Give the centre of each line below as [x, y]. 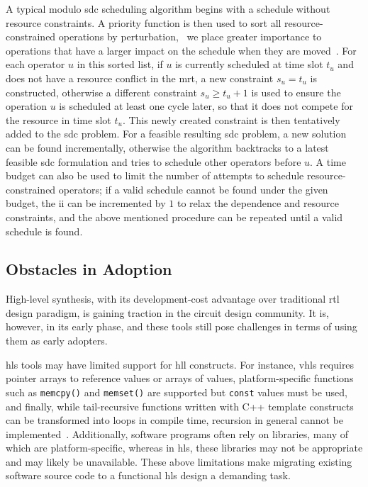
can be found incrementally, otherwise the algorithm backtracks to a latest [167, 147]
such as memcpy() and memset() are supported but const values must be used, [177, 392]
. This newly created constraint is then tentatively [231, 119]
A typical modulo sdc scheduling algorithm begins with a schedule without [168, 9]
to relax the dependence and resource [258, 203]
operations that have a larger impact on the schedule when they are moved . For [181, 50]
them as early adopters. [57, 341]
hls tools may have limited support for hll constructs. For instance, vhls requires [180, 364]
